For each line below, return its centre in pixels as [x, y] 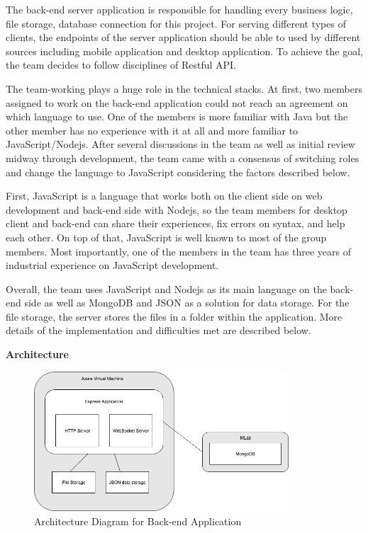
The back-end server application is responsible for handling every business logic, [179, 9]
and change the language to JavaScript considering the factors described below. [178, 172]
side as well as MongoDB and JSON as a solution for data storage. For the [187, 303]
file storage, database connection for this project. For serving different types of [176, 23]
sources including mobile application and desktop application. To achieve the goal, [184, 51]
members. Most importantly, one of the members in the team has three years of [179, 251]
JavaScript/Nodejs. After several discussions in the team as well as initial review [180, 144]
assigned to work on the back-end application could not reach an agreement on [177, 102]
